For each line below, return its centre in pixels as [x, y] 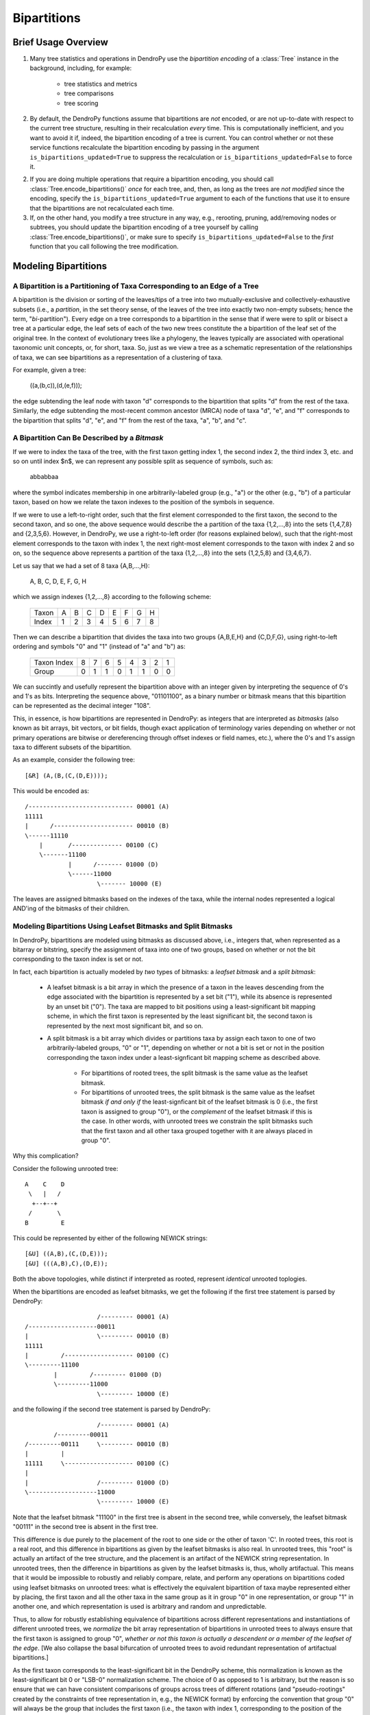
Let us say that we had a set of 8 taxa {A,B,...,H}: [81, 565]
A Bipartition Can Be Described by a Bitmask [88, 438]
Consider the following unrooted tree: [65, 1168]
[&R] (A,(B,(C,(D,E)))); [66, 776]
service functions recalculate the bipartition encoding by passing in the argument [145, 147]
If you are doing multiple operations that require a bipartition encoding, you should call [152, 179]
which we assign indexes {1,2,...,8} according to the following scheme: [112, 597]
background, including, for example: [81, 68]
